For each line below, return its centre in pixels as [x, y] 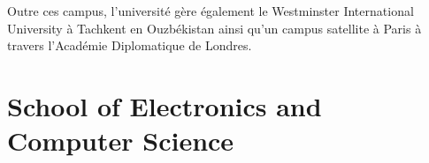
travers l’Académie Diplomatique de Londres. [130, 45]
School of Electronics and [165, 105]
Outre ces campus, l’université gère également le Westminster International [211, 11]
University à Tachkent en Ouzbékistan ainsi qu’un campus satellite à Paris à [214, 28]
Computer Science [121, 141]
